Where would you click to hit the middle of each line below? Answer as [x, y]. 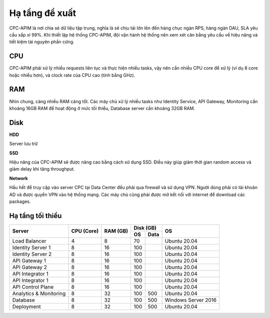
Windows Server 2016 [191, 300]
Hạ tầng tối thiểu [35, 216]
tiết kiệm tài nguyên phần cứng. [42, 42]
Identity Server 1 [31, 247]
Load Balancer [29, 241]
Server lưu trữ [23, 144]
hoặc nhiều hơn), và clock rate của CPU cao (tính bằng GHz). [72, 75]
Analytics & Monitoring [39, 293]
